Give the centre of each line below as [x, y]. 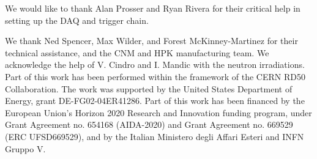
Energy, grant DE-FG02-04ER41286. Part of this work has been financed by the [155, 101]
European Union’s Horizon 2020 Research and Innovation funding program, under [158, 112]
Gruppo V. [25, 148]
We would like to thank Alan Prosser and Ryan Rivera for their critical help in [153, 8]
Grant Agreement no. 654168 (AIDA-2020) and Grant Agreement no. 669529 [149, 124]
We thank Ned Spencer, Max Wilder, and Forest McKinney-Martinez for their [151, 41]
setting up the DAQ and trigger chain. [77, 20]
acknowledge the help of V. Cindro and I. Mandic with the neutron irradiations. [155, 65]
